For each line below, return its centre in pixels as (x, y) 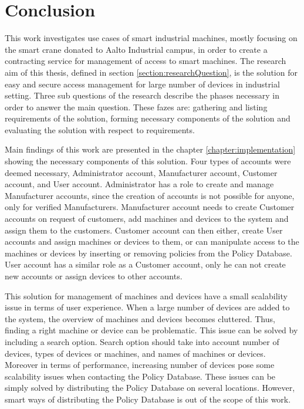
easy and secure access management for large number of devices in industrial (142, 84)
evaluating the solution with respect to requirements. (100, 129)
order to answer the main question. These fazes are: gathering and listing (136, 107)
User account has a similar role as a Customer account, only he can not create (145, 264)
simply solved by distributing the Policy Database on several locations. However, (150, 388)
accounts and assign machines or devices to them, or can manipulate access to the (152, 241)
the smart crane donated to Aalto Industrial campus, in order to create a (136, 49)
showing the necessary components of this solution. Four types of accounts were (148, 161)
